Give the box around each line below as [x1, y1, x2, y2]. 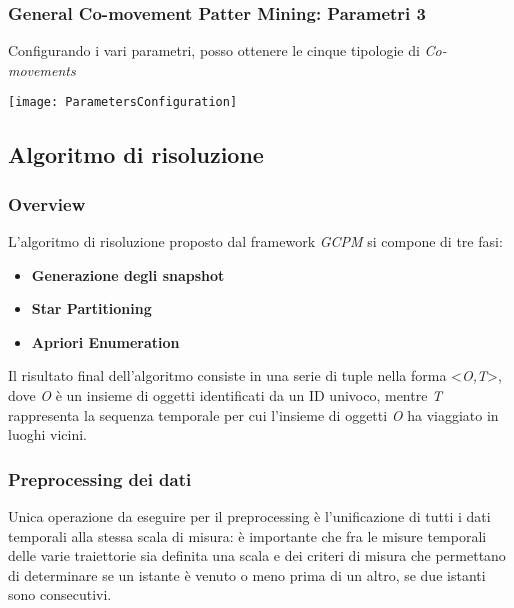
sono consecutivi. [8, 584, 112, 605]
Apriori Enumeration [31, 331, 180, 352]
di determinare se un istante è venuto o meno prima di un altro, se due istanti [8, 564, 486, 585]
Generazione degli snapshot [31, 264, 225, 285]
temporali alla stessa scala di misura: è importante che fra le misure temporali [8, 525, 487, 546]
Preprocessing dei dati [8, 466, 192, 491]
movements [8, 59, 76, 80]
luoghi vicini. [8, 424, 87, 445]
